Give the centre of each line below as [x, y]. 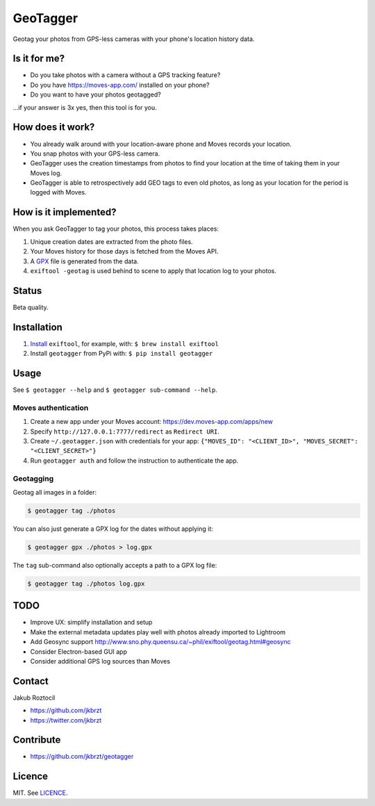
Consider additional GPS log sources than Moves [100, 661]
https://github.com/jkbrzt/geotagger [82, 757]
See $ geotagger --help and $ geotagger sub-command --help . [115, 390]
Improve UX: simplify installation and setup [91, 623]
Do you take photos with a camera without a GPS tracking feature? [125, 75]
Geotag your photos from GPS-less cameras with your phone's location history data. [134, 39]
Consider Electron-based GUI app [79, 651]
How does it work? [54, 128]
